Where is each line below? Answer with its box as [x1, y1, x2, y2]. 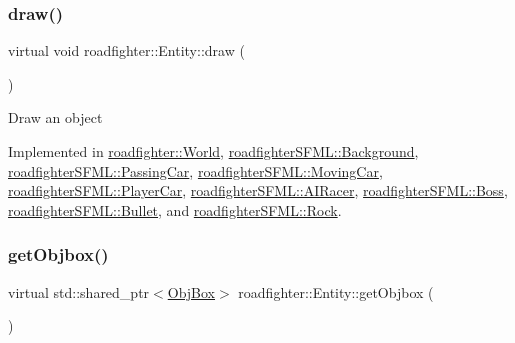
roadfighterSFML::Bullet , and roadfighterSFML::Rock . [8, 199, 342, 220]
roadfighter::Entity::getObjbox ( [238, 281, 434, 302]
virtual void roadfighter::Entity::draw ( [8, 40, 245, 61]
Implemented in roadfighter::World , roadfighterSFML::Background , [8, 141, 419, 161]
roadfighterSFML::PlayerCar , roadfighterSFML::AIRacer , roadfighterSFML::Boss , [8, 180, 508, 201]
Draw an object [8, 107, 103, 128]
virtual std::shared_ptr [8, 281, 150, 302]
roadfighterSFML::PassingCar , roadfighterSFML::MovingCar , [8, 160, 383, 181]
